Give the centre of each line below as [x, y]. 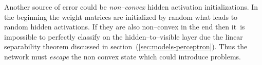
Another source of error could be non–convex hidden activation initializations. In [131, 7]
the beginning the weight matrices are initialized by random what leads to [121, 17]
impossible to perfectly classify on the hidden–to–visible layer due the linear [124, 36]
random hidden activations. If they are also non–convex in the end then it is [125, 27]
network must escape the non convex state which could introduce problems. [123, 56]
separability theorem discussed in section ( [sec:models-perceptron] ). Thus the [126, 46]
